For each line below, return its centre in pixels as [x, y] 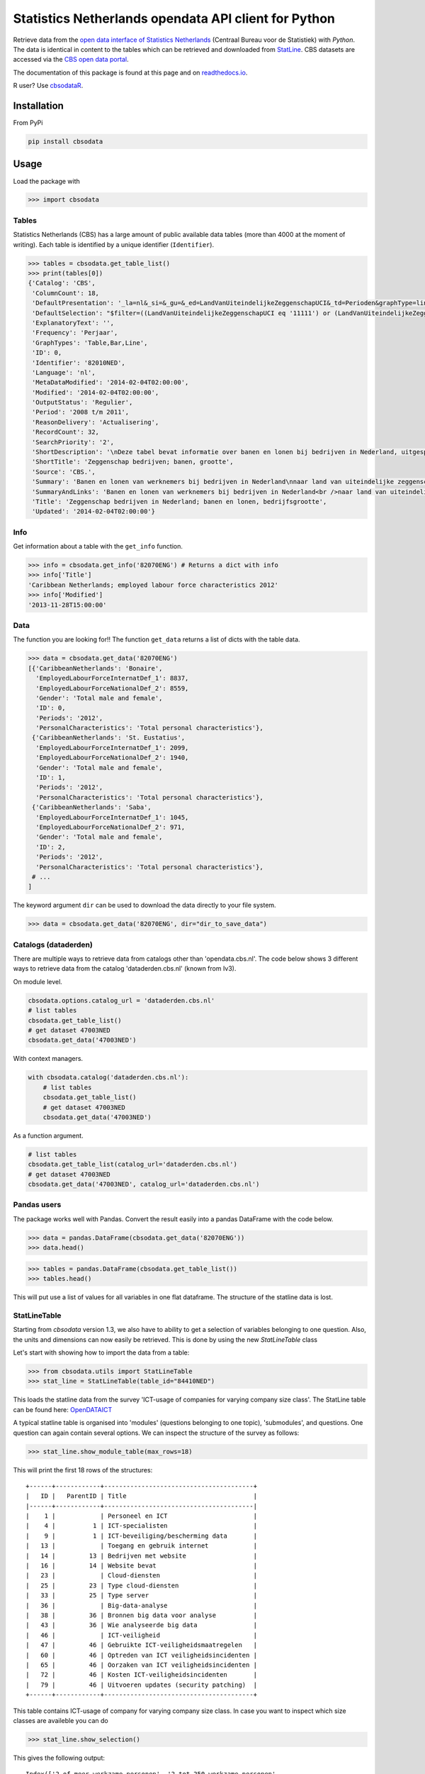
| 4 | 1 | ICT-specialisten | [142, 1526]
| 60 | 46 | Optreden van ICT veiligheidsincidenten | [142, 1655]
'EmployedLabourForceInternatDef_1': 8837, [112, 678]
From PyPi [28, 123]
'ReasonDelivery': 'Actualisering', [96, 422]
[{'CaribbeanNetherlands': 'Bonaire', [95, 668]
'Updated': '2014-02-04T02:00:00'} [94, 512]
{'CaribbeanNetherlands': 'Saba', [92, 808]
